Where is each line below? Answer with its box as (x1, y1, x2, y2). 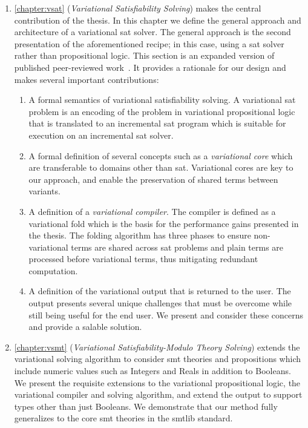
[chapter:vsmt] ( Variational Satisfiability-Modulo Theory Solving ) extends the (14, 340, 300, 353)
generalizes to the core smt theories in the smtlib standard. (14, 412, 233, 424)
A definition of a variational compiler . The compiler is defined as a (28, 205, 276, 217)
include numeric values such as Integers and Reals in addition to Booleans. (14, 364, 291, 377)
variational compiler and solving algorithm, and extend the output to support (14, 388, 303, 401)
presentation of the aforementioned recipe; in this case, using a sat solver (14, 37, 284, 50)
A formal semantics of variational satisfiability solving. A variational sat (28, 93, 296, 106)
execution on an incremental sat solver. (28, 128, 174, 141)
